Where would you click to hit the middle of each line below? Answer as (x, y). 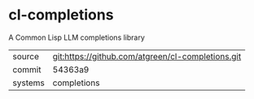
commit (27, 69)
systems (28, 83)
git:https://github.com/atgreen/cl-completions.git (147, 56)
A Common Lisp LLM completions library (77, 37)
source (26, 56)
